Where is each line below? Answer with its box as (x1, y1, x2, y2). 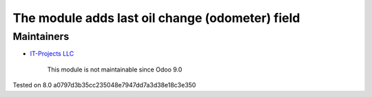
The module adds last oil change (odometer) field (12, 10, 300, 25)
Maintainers (12, 30, 70, 43)
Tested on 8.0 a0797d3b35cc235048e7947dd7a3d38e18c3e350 (12, 81, 196, 89)
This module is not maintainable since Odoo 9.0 (47, 65, 183, 74)
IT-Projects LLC (30, 50, 74, 58)
